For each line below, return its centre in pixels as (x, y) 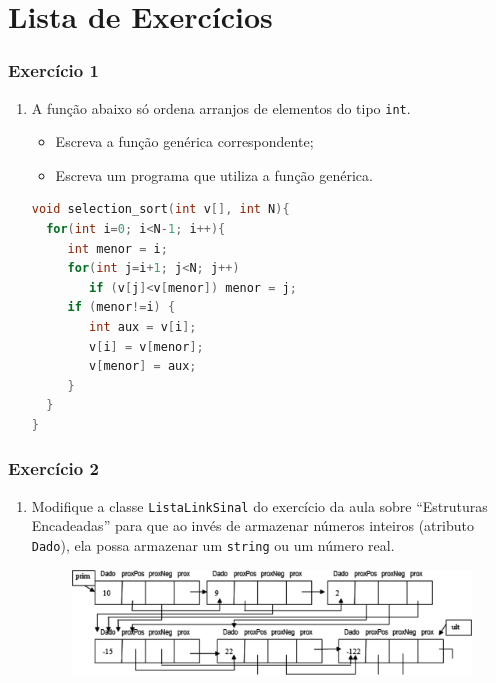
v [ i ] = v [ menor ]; (146, 346)
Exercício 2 (53, 468)
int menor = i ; (117, 248)
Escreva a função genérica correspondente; (184, 141)
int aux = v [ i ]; (143, 327)
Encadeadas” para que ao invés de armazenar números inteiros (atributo (252, 525)
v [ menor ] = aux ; (143, 366)
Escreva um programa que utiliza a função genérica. (214, 174)
